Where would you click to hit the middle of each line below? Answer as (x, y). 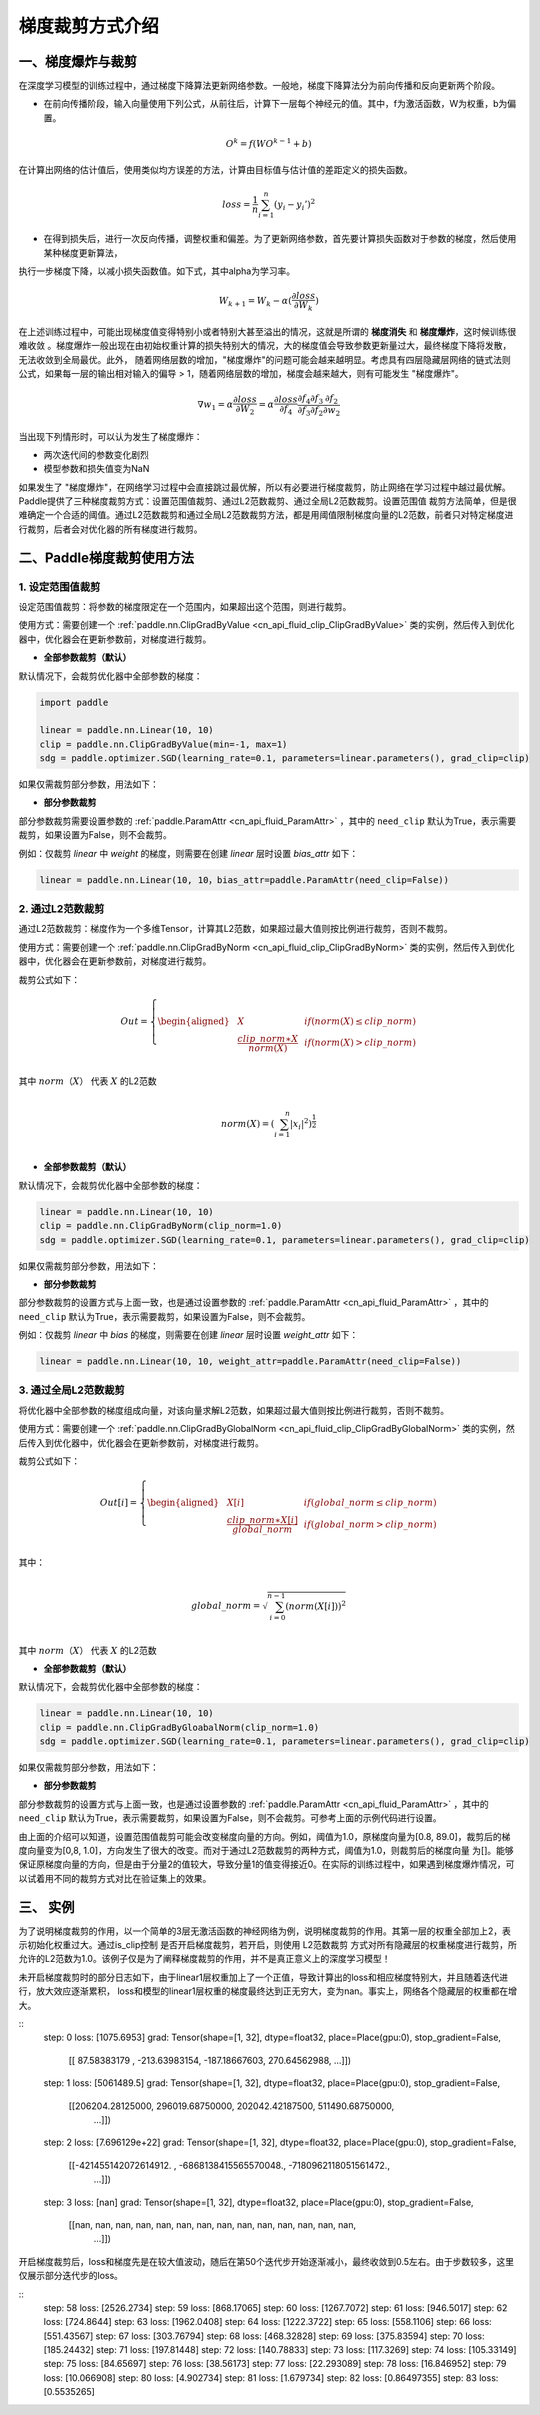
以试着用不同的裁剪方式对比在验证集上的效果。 (115, 1878)
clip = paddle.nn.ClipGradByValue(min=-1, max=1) (163, 744)
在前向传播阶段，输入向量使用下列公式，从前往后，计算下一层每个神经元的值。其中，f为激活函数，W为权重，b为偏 (280, 104)
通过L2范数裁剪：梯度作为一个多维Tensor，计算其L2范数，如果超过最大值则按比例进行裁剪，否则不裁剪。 (236, 929)
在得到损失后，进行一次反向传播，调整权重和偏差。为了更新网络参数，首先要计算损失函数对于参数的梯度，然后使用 (280, 239)
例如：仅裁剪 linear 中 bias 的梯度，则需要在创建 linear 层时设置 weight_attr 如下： (188, 1335)
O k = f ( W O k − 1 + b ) (268, 143)
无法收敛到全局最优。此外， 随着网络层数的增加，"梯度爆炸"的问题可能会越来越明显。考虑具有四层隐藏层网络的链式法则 (264, 359)
